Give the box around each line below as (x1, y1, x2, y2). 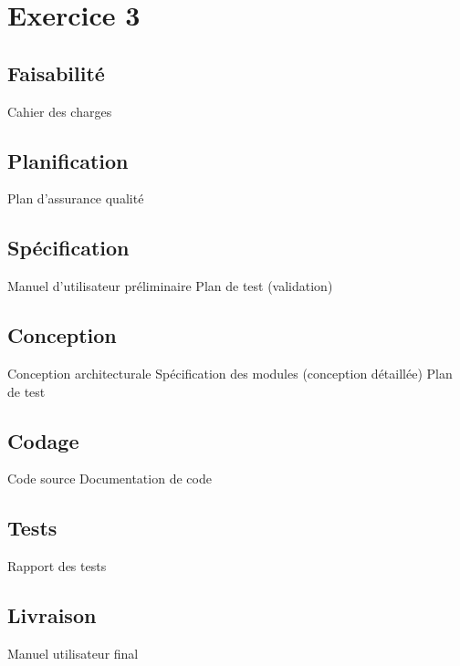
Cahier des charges (7, 101, 112, 120)
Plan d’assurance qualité (7, 189, 144, 208)
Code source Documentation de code (7, 469, 212, 488)
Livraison (7, 601, 97, 630)
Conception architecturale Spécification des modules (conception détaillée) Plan (7, 363, 453, 382)
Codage (7, 426, 79, 454)
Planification (7, 146, 129, 174)
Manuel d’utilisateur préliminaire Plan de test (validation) (7, 276, 333, 296)
